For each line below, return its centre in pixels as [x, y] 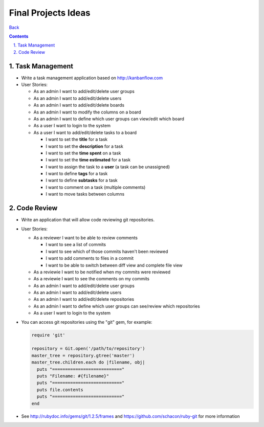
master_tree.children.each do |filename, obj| [88, 362]
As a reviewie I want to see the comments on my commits [91, 279]
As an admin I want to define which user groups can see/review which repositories [117, 306]
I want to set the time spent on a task [83, 153]
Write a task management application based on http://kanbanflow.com [92, 78]
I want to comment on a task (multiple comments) [96, 187]
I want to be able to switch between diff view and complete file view [114, 265]
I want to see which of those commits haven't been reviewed [107, 251]
